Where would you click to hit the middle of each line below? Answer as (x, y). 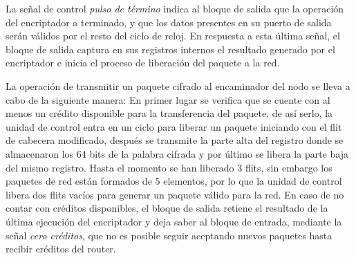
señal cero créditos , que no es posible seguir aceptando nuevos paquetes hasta (169, 235)
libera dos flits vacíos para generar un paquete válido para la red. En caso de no (175, 194)
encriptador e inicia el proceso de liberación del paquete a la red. (143, 63)
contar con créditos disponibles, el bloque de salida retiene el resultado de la (167, 208)
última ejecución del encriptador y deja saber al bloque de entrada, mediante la (174, 221)
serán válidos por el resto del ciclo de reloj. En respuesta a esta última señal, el (173, 36)
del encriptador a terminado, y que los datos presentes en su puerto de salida (169, 22)
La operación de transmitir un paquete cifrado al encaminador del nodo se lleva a (178, 85)
